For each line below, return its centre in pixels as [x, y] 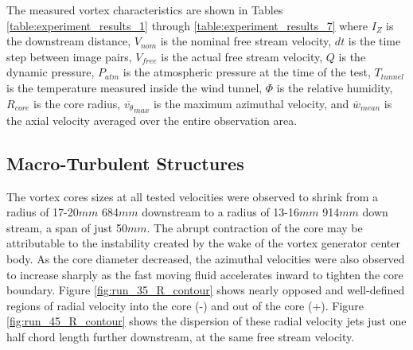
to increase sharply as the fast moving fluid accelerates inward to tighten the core [205, 274]
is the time [374, 41]
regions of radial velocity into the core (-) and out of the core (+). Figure [185, 305]
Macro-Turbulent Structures [125, 163]
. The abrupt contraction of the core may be [255, 227]
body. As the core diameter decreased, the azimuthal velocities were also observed [206, 258]
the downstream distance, [69, 41]
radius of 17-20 [43, 212]
